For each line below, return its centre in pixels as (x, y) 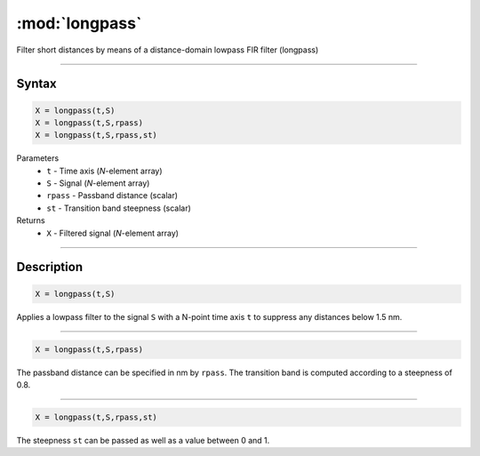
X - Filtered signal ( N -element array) (113, 233)
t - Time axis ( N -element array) (105, 171)
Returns (31, 220)
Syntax (36, 84)
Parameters (38, 158)
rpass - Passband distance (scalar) (112, 196)
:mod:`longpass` (79, 23)
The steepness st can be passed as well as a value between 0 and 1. (143, 440)
